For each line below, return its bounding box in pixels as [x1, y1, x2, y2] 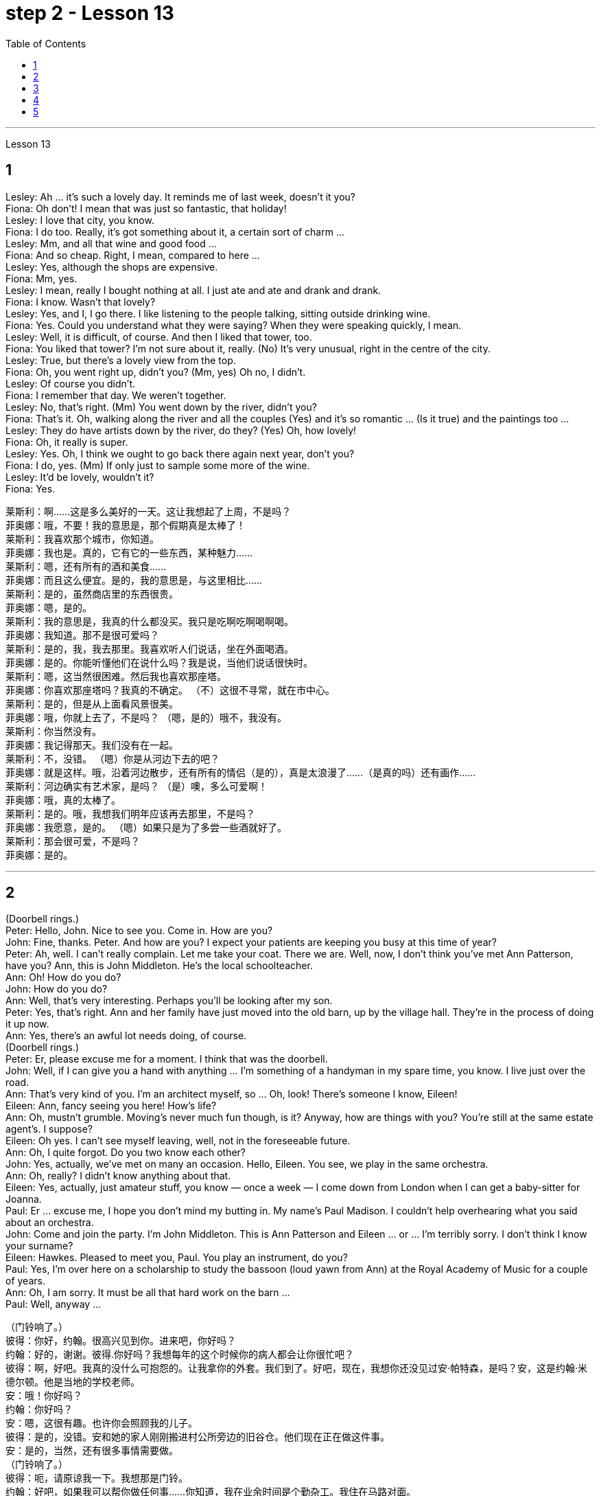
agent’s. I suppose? [5, 1123, 93, 1135]
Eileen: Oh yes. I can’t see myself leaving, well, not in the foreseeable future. [5, 1135, 351, 1147]
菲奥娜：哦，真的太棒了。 [5, 793, 121, 806]
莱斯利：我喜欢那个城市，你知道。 [5, 532, 159, 545]
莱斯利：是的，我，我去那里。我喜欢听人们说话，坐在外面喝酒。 [5, 642, 294, 655]
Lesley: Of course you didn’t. [5, 377, 136, 389]
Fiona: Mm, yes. [5, 272, 78, 284]
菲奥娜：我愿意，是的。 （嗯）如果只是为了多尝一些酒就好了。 [5, 821, 287, 833]
